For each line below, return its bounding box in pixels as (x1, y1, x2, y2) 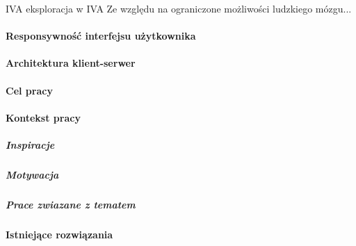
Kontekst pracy (6, 110, 81, 124)
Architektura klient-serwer (6, 56, 136, 70)
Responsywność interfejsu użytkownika (6, 28, 196, 43)
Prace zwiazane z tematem (6, 197, 136, 211)
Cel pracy (6, 83, 53, 97)
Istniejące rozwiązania (6, 227, 113, 241)
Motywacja (6, 167, 59, 181)
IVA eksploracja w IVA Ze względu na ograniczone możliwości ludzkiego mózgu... (6, 1, 352, 15)
